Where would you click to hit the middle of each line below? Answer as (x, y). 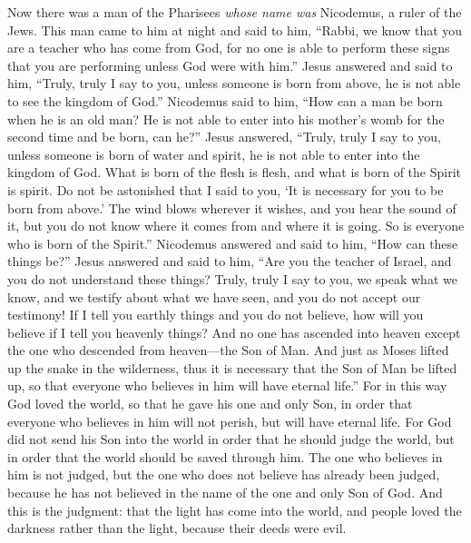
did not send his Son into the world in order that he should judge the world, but (231, 439)
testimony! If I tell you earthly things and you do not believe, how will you (216, 315)
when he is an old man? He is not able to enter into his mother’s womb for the (226, 118)
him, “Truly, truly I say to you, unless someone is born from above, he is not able (234, 83)
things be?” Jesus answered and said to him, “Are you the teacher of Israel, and (230, 261)
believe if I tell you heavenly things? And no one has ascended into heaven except (234, 332)
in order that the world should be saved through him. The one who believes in (225, 456)
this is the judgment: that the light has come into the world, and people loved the (235, 510)
